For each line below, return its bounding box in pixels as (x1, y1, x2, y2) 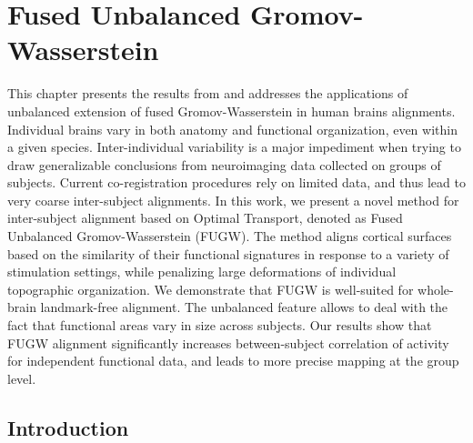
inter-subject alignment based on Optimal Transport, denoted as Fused (7, 208, 403, 227)
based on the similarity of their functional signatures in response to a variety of (7, 244, 449, 263)
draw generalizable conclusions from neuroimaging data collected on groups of (7, 155, 441, 174)
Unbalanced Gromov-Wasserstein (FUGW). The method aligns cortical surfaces (7, 227, 452, 246)
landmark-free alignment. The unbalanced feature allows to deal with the (40, 297, 448, 317)
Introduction (7, 413, 129, 441)
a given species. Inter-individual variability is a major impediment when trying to (7, 137, 461, 156)
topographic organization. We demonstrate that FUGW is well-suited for (7, 279, 414, 298)
